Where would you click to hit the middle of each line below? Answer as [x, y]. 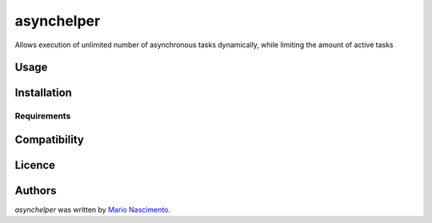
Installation [43, 93]
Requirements [43, 116]
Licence [35, 165]
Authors [36, 191]
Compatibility [49, 139]
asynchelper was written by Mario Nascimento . [93, 210]
